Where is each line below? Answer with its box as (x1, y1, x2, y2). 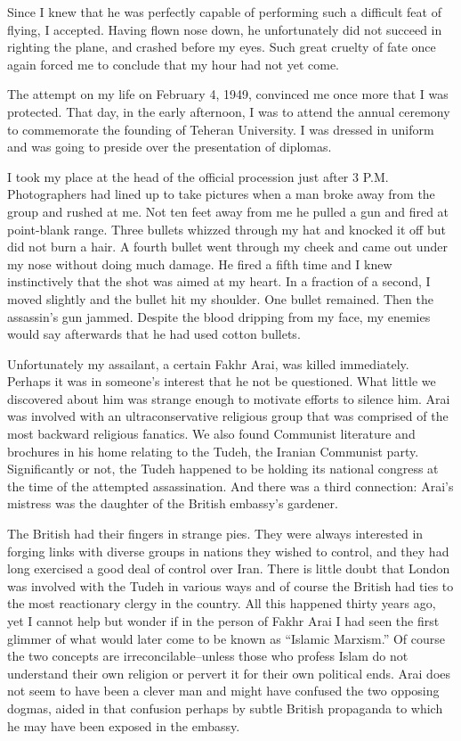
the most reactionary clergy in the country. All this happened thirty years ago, (7, 594, 436, 613)
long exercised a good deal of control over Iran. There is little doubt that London (7, 559, 450, 578)
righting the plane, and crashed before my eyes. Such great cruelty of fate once (7, 37, 436, 56)
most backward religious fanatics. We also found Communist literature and (7, 424, 416, 443)
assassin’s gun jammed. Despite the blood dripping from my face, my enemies (7, 307, 431, 325)
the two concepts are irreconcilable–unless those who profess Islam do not (7, 646, 408, 665)
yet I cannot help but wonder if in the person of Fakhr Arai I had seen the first (7, 612, 440, 630)
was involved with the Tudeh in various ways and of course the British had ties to (7, 576, 454, 595)
